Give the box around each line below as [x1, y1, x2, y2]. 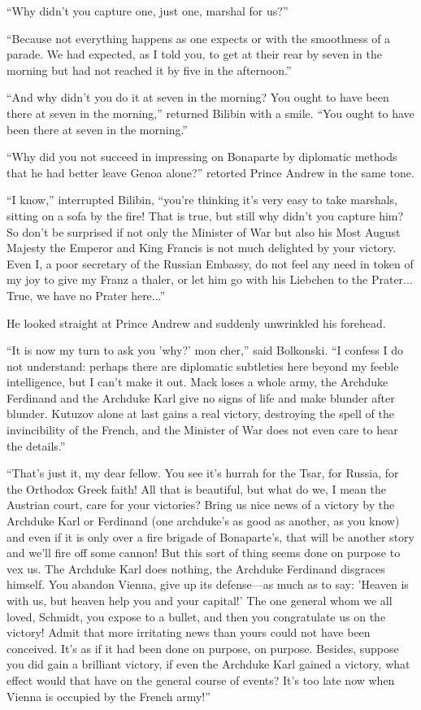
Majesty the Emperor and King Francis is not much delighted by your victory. [7, 239, 397, 256]
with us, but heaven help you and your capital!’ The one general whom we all [7, 592, 393, 608]
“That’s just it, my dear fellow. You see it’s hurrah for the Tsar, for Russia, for [7, 464, 399, 481]
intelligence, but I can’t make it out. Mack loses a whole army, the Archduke [7, 373, 388, 390]
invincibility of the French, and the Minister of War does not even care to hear [7, 421, 398, 438]
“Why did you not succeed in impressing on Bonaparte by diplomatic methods [7, 148, 397, 165]
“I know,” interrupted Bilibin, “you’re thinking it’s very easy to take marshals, [7, 191, 397, 208]
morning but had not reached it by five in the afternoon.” [7, 61, 292, 78]
